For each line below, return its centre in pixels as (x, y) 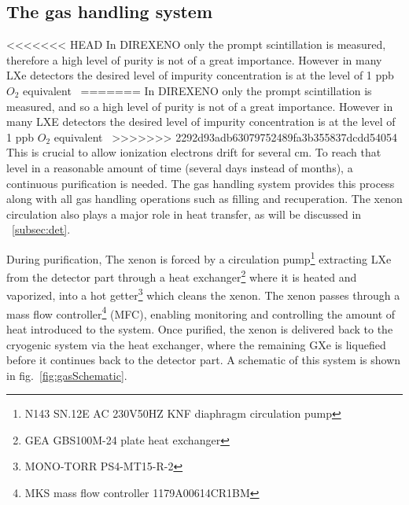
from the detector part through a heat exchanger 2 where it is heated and (182, 276)
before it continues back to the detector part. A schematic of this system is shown (204, 360)
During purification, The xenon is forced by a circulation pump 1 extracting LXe (199, 257)
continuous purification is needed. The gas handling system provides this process (201, 183)
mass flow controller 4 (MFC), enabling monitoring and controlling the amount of (201, 312)
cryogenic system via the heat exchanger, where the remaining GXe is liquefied (196, 344)
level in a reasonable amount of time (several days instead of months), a (180, 167)
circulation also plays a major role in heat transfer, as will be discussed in (184, 214)
